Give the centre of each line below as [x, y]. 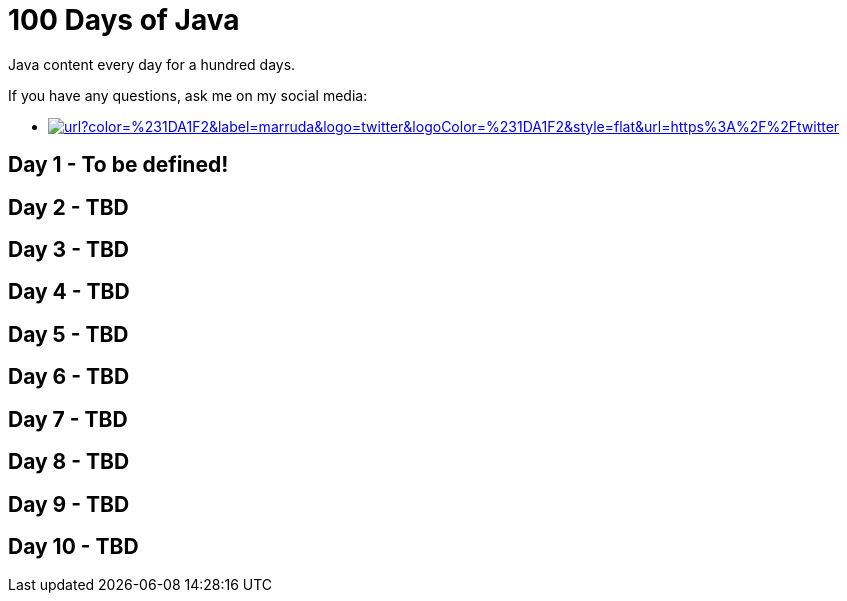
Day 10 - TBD [73, 546]
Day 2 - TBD [68, 207]
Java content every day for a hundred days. [152, 64]
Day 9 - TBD [69, 504]
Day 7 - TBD [68, 419]
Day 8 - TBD [69, 462]
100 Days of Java [124, 20]
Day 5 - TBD [68, 334]
